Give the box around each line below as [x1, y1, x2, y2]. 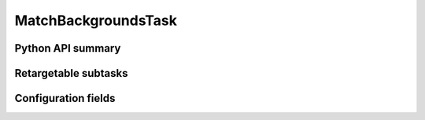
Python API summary [14, 42, 121, 55]
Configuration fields [14, 92, 116, 105]
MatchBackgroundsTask [14, 12, 177, 29]
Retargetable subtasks [14, 67, 129, 80]
